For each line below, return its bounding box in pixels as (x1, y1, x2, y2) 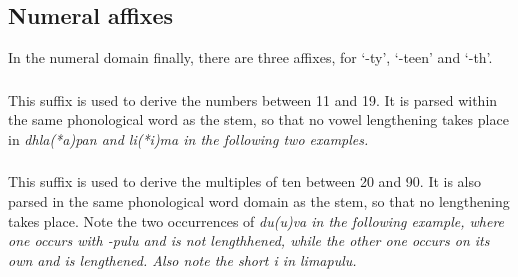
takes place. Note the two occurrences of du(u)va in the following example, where (8, 210, 505, 231)
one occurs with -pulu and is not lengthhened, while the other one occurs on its (8, 230, 490, 251)
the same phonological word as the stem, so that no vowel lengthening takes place (8, 109, 509, 130)
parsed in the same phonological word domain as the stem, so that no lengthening (8, 191, 510, 212)
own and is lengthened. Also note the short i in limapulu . (8, 249, 357, 270)
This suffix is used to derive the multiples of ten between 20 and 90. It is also (8, 171, 482, 192)
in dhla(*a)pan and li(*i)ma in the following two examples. (8, 128, 369, 149)
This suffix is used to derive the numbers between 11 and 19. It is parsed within (8, 89, 498, 110)
